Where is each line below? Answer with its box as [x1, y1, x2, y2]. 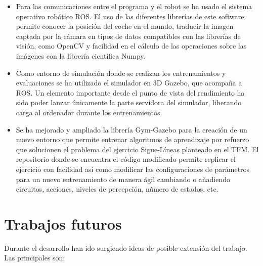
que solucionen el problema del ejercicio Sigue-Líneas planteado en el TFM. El [16, 144, 259, 154]
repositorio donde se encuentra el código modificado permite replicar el [16, 154, 236, 164]
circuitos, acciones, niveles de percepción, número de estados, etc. [16, 184, 218, 194]
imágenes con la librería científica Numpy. [16, 50, 146, 61]
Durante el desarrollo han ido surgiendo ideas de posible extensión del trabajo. [4, 242, 247, 253]
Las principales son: [4, 252, 65, 263]
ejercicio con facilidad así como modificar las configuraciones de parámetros [16, 163, 250, 174]
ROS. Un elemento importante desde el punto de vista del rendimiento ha [16, 87, 245, 98]
